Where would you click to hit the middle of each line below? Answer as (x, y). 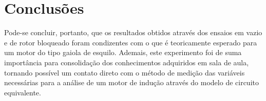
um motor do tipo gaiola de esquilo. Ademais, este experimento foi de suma (123, 52)
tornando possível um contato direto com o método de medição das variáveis (125, 72)
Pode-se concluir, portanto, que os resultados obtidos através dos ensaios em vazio (133, 32)
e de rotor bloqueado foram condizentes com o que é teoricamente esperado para (131, 42)
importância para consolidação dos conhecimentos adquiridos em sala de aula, (127, 62)
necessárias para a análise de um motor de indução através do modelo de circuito (131, 82)
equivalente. (23, 92)
